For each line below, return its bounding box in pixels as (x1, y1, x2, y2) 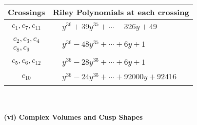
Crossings (8, 6, 45, 18)
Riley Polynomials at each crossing (53, 6, 189, 18)
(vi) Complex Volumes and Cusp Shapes (4, 111, 143, 122)
